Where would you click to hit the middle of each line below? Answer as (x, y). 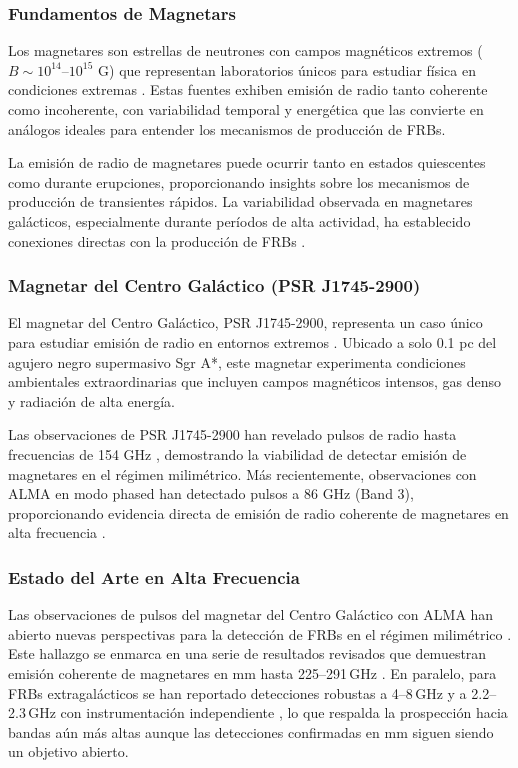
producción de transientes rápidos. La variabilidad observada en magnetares (240, 201)
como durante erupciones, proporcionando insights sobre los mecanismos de (239, 181)
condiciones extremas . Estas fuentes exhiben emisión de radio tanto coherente (248, 89)
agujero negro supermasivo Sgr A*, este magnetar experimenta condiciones (237, 361)
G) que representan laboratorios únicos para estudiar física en (287, 69)
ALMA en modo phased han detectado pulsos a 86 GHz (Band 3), (211, 493)
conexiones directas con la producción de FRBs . (157, 240)
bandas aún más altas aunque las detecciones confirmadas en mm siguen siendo (251, 731)
